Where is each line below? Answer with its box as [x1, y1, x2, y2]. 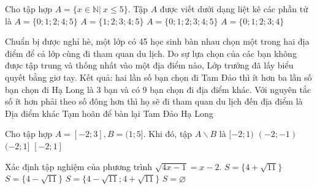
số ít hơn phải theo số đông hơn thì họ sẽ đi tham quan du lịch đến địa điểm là [5, 95, 303, 108]
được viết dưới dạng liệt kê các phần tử [159, 2, 308, 15]
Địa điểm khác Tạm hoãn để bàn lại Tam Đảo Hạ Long [5, 106, 213, 119]
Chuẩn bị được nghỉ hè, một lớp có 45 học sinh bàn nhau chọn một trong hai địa [5, 35, 310, 48]
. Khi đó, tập [143, 127, 193, 140]
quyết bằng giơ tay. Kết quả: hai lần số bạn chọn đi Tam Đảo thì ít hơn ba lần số [5, 70, 312, 83]
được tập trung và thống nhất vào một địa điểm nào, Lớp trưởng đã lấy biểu [5, 59, 294, 72]
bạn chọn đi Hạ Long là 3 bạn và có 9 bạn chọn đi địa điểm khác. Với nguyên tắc [5, 83, 311, 95]
